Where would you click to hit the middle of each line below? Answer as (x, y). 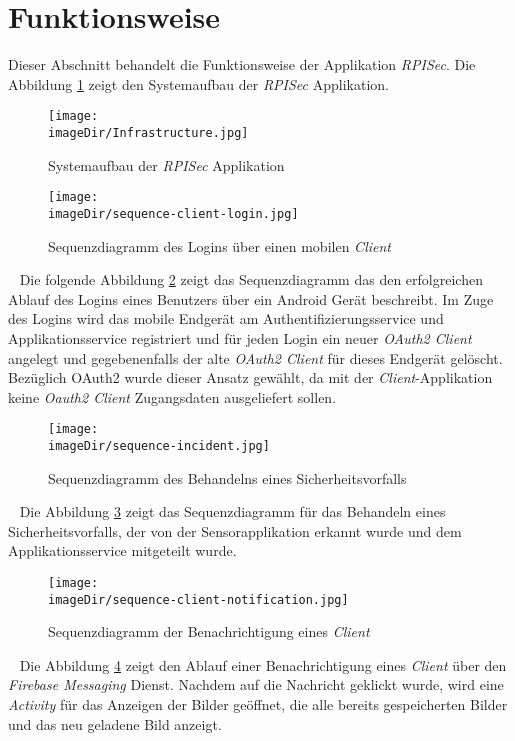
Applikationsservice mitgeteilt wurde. (122, 550)
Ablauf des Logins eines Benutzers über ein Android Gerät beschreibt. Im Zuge (251, 298)
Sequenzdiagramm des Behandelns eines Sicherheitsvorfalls (227, 477)
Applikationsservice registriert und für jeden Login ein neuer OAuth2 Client (240, 337)
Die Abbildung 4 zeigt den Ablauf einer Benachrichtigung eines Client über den (263, 664)
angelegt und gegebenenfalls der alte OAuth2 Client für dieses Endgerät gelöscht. (255, 357)
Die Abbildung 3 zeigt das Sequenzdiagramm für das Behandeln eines (232, 511)
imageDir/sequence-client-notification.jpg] (198, 599)
